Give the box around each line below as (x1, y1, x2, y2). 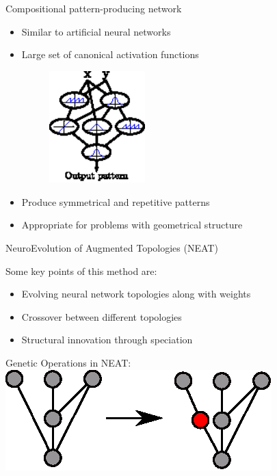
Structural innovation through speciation (21, 332, 193, 347)
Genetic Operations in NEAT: (5, 355, 131, 369)
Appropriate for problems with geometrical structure (21, 217, 243, 232)
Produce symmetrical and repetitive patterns (21, 194, 210, 209)
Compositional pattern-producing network (5, 1, 182, 15)
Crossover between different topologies (21, 309, 182, 323)
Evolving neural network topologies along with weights (21, 287, 251, 301)
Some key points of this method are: (5, 263, 157, 278)
